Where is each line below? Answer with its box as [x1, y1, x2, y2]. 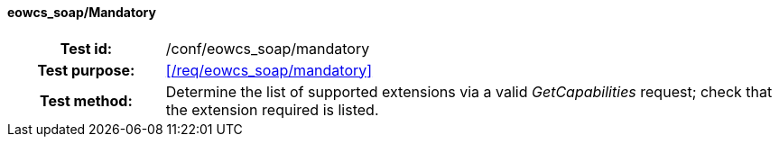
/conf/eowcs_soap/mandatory [165, 39, 370, 58]
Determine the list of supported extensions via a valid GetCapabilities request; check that [165, 82, 773, 101]
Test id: [60, 39, 113, 58]
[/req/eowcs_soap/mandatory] [165, 60, 373, 79]
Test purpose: [37, 60, 135, 79]
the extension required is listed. [165, 100, 379, 119]
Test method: [39, 91, 133, 110]
